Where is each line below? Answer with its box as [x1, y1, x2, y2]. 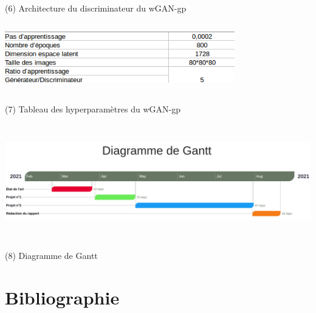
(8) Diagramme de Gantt [5, 249, 98, 261]
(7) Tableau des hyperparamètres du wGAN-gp [5, 102, 180, 115]
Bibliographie [5, 284, 120, 309]
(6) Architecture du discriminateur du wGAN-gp [5, 2, 187, 14]
